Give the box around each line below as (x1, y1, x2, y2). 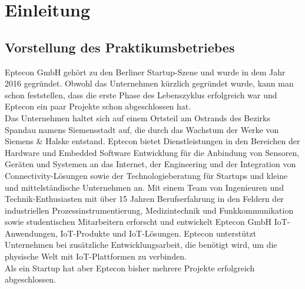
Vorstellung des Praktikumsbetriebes (5, 38, 235, 56)
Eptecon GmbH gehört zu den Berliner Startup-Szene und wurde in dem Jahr (5, 65, 286, 78)
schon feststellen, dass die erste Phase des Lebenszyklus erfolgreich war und (5, 88, 277, 101)
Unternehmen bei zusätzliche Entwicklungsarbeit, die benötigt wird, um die (5, 238, 277, 251)
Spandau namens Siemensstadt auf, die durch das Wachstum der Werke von (5, 123, 279, 135)
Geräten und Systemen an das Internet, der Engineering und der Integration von (5, 158, 296, 170)
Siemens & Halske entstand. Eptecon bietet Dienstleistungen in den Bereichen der (5, 135, 300, 147)
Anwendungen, (5, 227, 58, 239)
